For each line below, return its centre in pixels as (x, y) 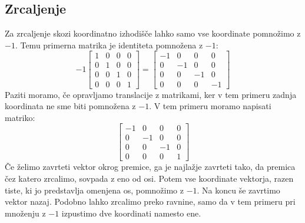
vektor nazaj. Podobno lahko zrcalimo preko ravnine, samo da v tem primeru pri (150, 201)
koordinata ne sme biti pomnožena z (70, 106)
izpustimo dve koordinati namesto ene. (131, 213)
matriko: (20, 117)
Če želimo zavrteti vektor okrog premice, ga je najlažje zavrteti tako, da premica (150, 167)
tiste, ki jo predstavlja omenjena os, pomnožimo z (94, 190)
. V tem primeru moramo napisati (210, 106)
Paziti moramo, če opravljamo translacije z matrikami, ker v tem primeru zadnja (151, 94)
